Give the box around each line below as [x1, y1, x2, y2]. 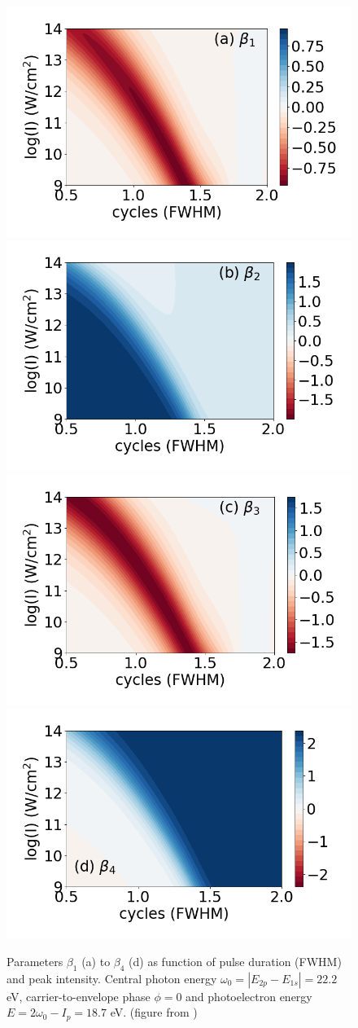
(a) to [81, 953, 111, 969]
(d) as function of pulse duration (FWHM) [129, 953, 342, 969]
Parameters [7, 953, 63, 969]
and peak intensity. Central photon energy [7, 969, 217, 986]
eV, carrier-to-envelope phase [7, 987, 151, 1004]
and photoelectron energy [186, 987, 312, 1004]
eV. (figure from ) [110, 1004, 198, 1021]
